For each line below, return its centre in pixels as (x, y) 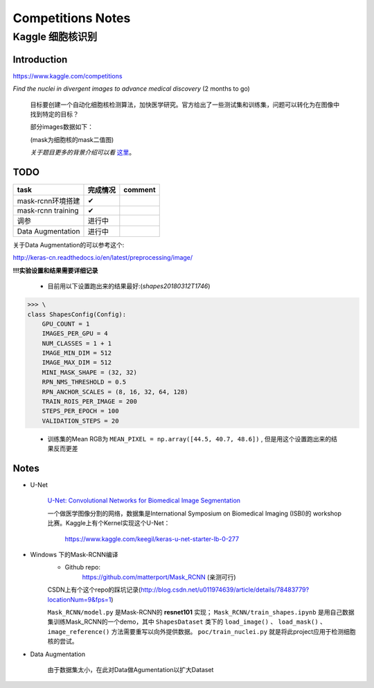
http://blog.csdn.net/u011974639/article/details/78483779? (225, 590)
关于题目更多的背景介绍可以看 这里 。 (82, 152)
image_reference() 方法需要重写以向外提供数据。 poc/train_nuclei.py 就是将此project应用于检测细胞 (202, 631)
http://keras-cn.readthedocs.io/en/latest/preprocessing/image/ (103, 258)
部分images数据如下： (62, 127)
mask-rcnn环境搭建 (48, 201)
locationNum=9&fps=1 (79, 599)
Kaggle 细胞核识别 (55, 37)
